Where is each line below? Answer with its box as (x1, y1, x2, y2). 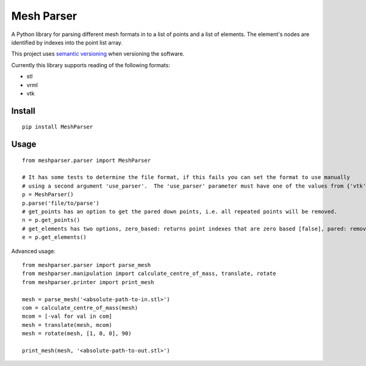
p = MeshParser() (22, 191, 74, 198)
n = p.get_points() (22, 217, 81, 224)
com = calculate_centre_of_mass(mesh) (22, 304, 138, 311)
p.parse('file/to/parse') (22, 199, 100, 207)
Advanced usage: (11, 247, 56, 255)
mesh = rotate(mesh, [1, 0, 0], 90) (22, 330, 132, 337)
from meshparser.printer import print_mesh (22, 279, 154, 285)
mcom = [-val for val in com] (22, 313, 113, 320)
